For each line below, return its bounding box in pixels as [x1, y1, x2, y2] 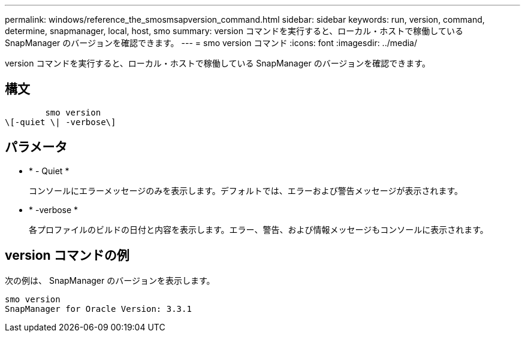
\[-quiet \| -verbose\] [5, 117, 116, 127]
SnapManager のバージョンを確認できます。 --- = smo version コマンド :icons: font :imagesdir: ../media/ [5, 38, 418, 48]
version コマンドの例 [5, 248, 129, 263]
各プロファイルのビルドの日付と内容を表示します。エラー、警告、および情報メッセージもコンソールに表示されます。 [29, 224, 488, 235]
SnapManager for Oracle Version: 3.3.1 [5, 303, 192, 314]
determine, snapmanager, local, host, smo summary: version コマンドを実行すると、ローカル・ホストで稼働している [5, 26, 463, 36]
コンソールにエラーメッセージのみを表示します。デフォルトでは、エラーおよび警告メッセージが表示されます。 [29, 185, 463, 196]
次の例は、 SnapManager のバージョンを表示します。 [5, 275, 215, 286]
